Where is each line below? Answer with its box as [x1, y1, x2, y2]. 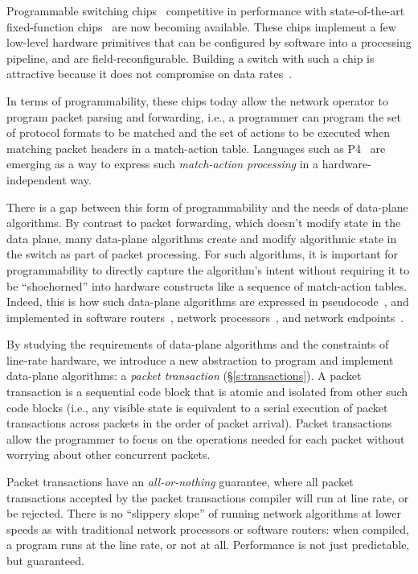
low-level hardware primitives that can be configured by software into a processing [6, 34, 412, 51]
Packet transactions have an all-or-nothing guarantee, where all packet [6, 473, 354, 490]
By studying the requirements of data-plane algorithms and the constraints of [6, 336, 389, 353]
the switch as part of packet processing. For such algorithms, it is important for [6, 246, 399, 262]
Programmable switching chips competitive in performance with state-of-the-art [6, 2, 405, 19]
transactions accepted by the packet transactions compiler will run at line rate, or [6, 489, 409, 506]
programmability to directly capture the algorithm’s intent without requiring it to [6, 261, 410, 278]
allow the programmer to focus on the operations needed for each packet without [6, 430, 405, 447]
